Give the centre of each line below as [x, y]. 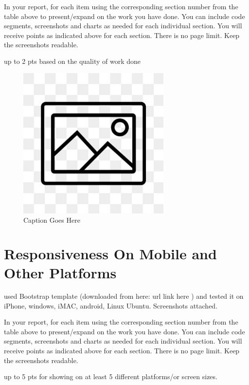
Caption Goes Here [52, 220]
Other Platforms [60, 273]
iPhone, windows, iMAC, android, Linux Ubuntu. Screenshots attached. [111, 305]
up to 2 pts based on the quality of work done [72, 61]
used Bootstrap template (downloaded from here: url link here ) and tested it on [124, 296]
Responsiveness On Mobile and [110, 253]
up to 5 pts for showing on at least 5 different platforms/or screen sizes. [111, 376]
